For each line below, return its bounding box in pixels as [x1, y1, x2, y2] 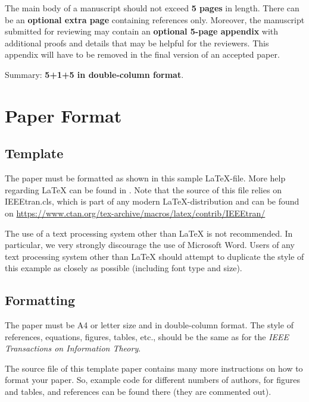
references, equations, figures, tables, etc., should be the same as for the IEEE [5, 330, 289, 343]
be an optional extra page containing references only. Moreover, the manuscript [5, 13, 305, 26]
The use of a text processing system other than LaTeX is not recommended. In [5, 227, 293, 239]
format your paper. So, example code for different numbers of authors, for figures [5, 373, 301, 386]
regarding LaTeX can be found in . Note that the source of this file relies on [5, 183, 282, 196]
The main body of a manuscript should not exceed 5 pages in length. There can [5, 2, 299, 14]
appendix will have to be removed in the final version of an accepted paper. [5, 48, 280, 61]
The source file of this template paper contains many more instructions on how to [5, 362, 303, 374]
